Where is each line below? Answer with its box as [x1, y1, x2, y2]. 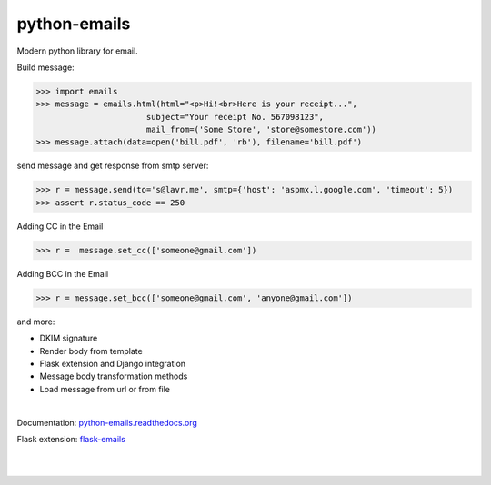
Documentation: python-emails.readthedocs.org [16, 417, 197, 428]
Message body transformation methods [39, 371, 188, 381]
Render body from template [39, 345, 143, 356]
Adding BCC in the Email [16, 268, 109, 279]
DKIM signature [39, 332, 98, 344]
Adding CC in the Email [16, 221, 104, 232]
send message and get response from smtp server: [16, 160, 209, 172]
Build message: [16, 62, 75, 73]
